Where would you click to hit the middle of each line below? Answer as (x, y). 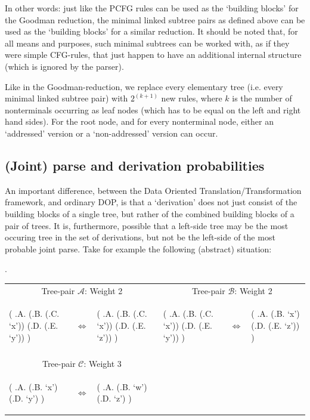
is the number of (262, 98)
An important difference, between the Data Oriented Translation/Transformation (153, 190)
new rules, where (192, 98)
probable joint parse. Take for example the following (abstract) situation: (138, 248)
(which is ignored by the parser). (64, 66)
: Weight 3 (103, 363)
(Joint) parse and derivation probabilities (135, 165)
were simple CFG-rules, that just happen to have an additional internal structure (153, 55)
